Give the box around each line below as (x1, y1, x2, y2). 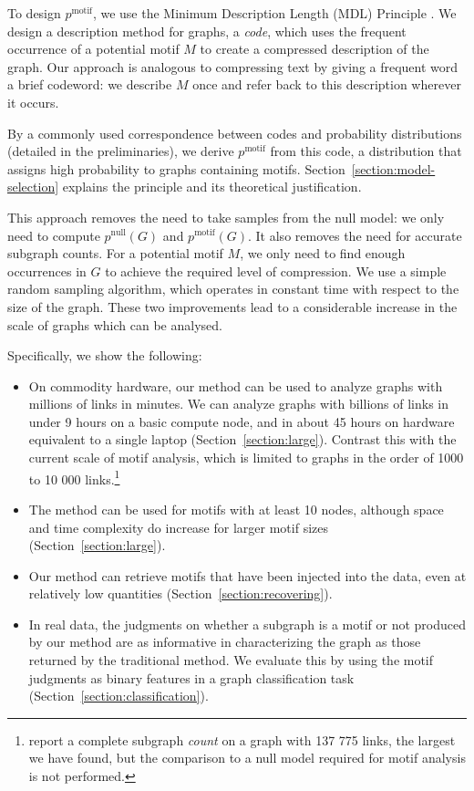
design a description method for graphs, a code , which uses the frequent (7, 21, 407, 40)
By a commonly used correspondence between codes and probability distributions (7, 123, 462, 142)
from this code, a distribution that (270, 141, 462, 161)
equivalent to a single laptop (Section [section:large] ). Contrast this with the (28, 430, 457, 449)
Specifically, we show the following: (7, 346, 202, 365)
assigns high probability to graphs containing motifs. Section (7, 159, 345, 178)
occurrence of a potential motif (7, 39, 180, 58)
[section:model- (351, 159, 436, 178)
